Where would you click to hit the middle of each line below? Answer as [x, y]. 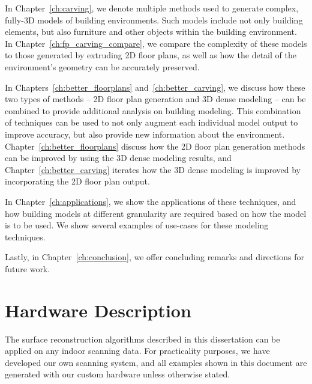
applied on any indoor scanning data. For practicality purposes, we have [137, 351]
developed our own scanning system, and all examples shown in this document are [156, 362]
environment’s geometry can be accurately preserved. [102, 66]
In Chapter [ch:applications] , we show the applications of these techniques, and [151, 201]
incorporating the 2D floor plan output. [77, 181]
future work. [28, 268]
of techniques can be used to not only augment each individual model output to [151, 122]
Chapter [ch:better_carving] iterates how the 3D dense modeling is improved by [153, 169]
